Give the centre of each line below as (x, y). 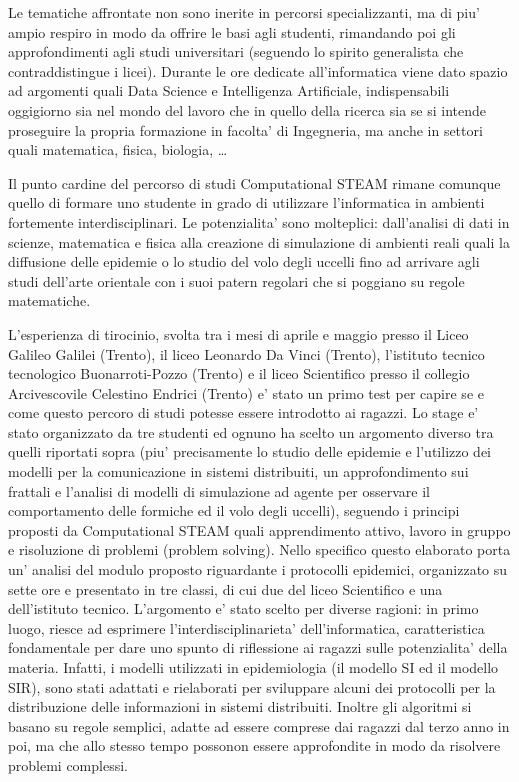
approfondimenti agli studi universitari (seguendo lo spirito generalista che (236, 51)
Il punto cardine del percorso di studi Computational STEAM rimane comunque (254, 182)
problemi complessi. (68, 764)
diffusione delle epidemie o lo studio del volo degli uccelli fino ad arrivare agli (244, 261)
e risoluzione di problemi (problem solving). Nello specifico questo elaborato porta (259, 549)
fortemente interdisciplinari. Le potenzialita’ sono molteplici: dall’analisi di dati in (259, 221)
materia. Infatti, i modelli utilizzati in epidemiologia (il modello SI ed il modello (253, 667)
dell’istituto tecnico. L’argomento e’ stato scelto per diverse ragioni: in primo (243, 608)
